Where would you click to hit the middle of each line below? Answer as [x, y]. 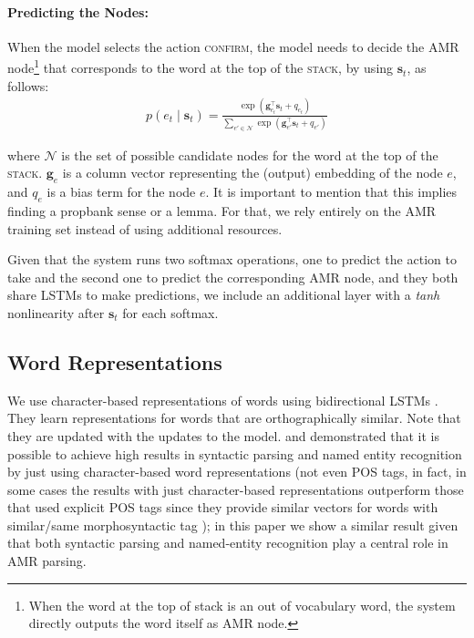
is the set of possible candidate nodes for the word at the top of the [250, 154]
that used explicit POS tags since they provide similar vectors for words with [223, 507]
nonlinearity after [56, 312]
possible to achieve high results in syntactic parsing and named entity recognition [235, 453]
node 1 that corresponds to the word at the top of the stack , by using [201, 67]
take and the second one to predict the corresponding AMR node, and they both [233, 277]
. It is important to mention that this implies [331, 192]
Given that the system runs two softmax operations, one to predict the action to [232, 259]
